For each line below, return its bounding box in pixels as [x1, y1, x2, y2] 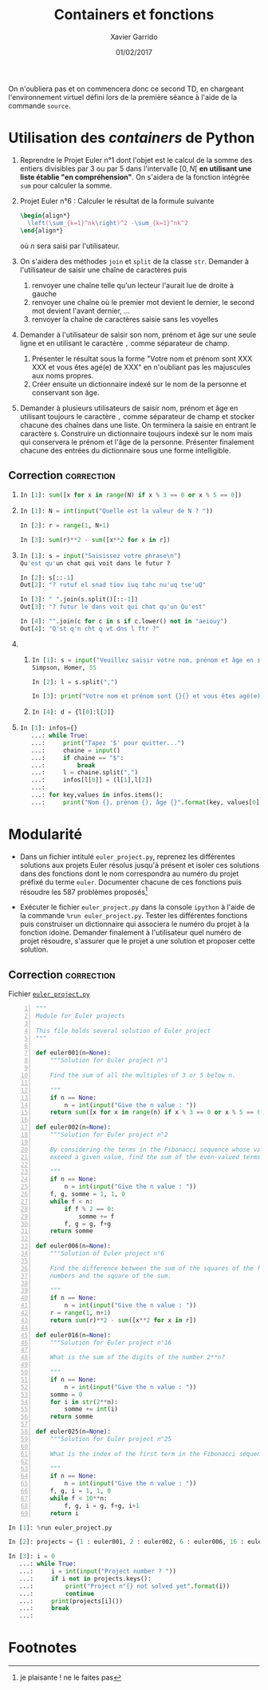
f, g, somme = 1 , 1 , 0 [49, 1190, 126, 1198]
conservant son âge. [31, 387, 100, 397]
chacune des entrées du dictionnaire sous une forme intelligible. [19, 445, 231, 455]
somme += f [78, 1212, 115, 1221]
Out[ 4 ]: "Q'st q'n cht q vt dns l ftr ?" [19, 624, 160, 632]
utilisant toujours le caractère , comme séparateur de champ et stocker [19, 411, 255, 421]
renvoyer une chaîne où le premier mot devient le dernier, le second [31, 297, 255, 307]
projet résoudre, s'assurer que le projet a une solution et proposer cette [19, 936, 255, 946]
